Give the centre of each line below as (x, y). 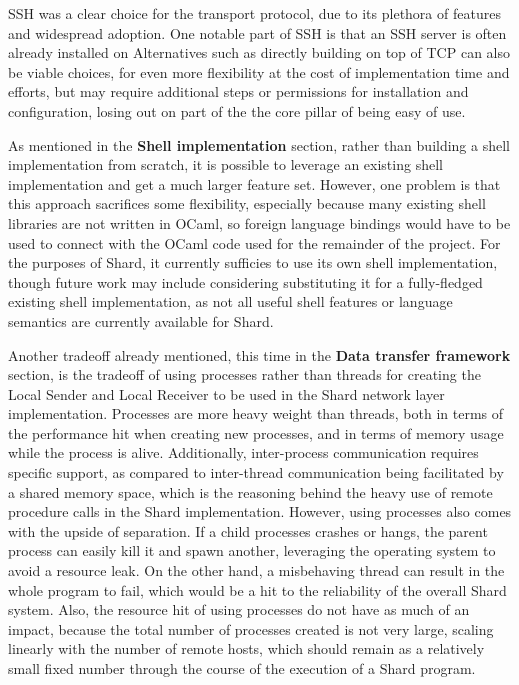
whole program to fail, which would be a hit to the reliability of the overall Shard (257, 589)
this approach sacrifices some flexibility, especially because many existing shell (247, 203)
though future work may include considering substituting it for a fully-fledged (245, 281)
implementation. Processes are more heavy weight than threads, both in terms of (256, 413)
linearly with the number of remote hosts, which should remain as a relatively (246, 648)
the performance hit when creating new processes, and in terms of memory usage (256, 432)
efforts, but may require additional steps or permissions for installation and (238, 91)
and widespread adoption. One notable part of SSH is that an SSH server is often (257, 32)
